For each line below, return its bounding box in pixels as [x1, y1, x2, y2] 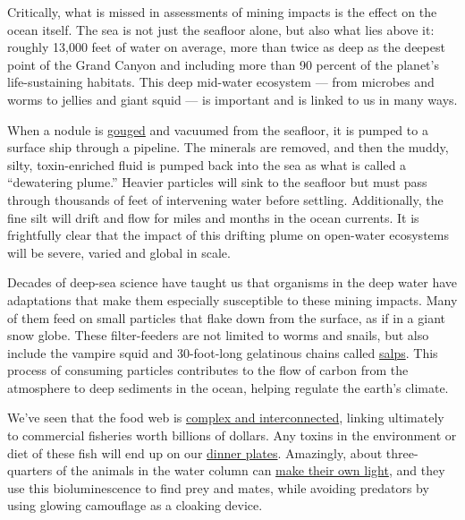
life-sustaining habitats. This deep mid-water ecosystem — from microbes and [7, 72, 435, 91]
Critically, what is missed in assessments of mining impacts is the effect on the [7, 3, 437, 21]
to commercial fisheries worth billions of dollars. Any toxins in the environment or [7, 426, 457, 445]
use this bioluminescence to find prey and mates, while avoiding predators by [7, 478, 429, 497]
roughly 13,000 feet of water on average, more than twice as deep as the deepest [7, 38, 445, 56]
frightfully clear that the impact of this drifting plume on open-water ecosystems [7, 226, 449, 244]
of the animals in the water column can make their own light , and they [55, 461, 445, 480]
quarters [7, 461, 53, 480]
